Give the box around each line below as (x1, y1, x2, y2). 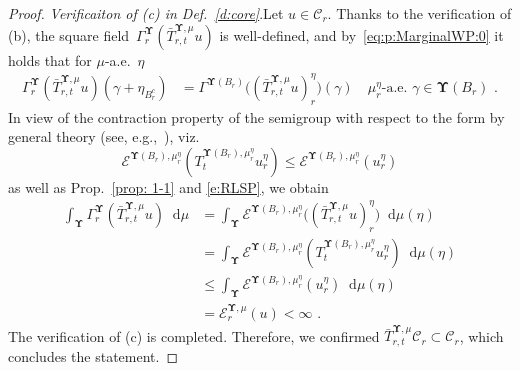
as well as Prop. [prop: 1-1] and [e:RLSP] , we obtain (8, 176, 329, 197)
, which (459, 325, 504, 346)
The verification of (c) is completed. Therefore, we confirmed (8, 325, 380, 346)
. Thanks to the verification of (327, 3, 512, 23)
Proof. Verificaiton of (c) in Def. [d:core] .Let (8, 3, 284, 23)
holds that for (8, 49, 92, 70)
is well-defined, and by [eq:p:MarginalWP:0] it (219, 24, 504, 45)
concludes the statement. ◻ (8, 345, 179, 366)
